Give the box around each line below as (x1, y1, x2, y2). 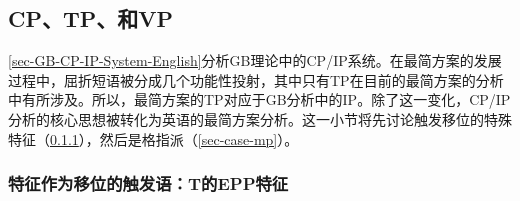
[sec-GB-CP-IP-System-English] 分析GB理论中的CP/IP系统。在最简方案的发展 (8, 50, 502, 71)
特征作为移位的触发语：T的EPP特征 (8, 171, 289, 196)
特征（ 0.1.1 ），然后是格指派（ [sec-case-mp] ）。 (8, 128, 299, 149)
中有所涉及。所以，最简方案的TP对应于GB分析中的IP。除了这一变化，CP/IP (8, 89, 511, 110)
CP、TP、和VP (8, 3, 174, 34)
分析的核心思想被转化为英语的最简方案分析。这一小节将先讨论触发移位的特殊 (8, 108, 512, 129)
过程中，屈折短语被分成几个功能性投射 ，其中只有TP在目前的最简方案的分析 (8, 69, 504, 90)
